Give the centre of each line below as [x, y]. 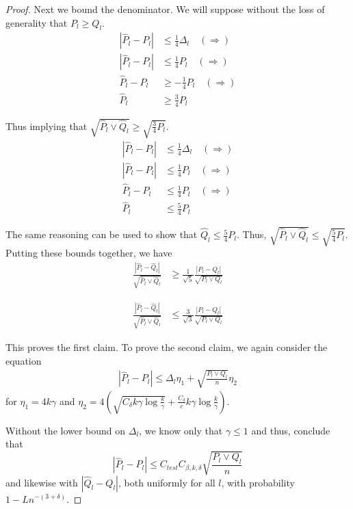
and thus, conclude [291, 430]
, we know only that [181, 430]
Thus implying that [47, 126]
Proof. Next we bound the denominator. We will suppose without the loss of [165, 9]
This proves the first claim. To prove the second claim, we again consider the [167, 347]
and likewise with [42, 482]
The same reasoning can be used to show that [102, 234]
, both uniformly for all [167, 482]
